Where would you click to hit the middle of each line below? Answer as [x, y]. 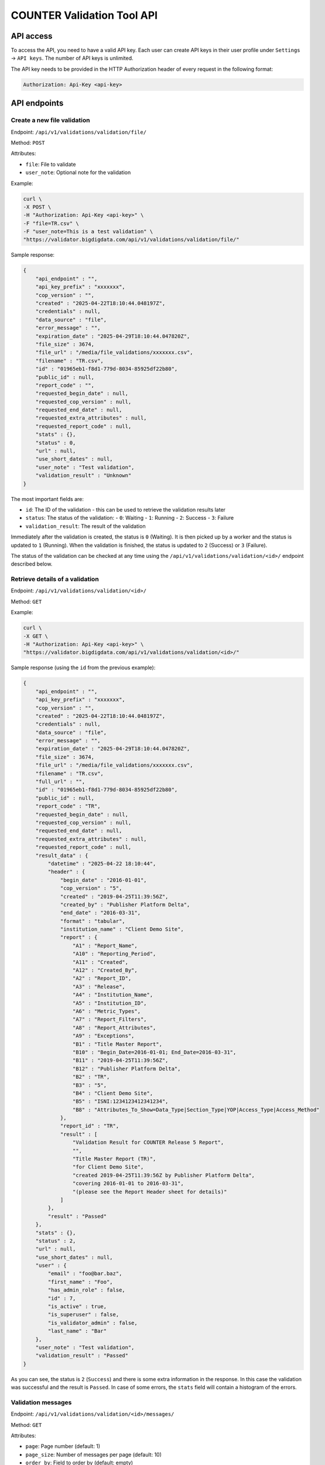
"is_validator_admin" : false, [93, 1323]
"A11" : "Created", [100, 962]
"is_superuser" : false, [83, 1315]
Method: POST [28, 142]
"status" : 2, [56, 1241]
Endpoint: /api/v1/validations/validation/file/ [78, 132]
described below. [32, 564]
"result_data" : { [62, 855]
